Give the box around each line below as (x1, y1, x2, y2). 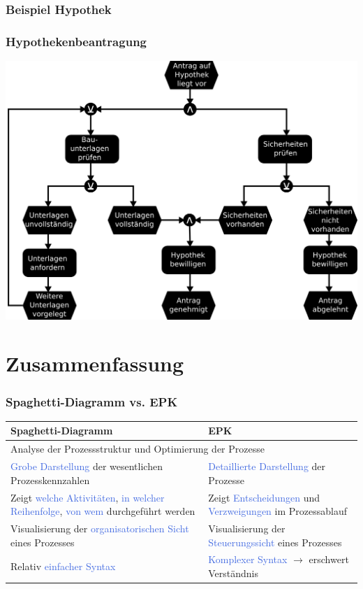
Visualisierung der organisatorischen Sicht (10, 520, 189, 535)
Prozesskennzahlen (10, 472, 90, 487)
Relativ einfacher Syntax (10, 559, 116, 574)
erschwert (309, 552, 349, 567)
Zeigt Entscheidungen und (208, 490, 320, 504)
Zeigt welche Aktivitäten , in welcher (10, 490, 165, 504)
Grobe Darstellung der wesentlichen (10, 459, 163, 474)
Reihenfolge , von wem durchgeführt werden (10, 504, 195, 518)
